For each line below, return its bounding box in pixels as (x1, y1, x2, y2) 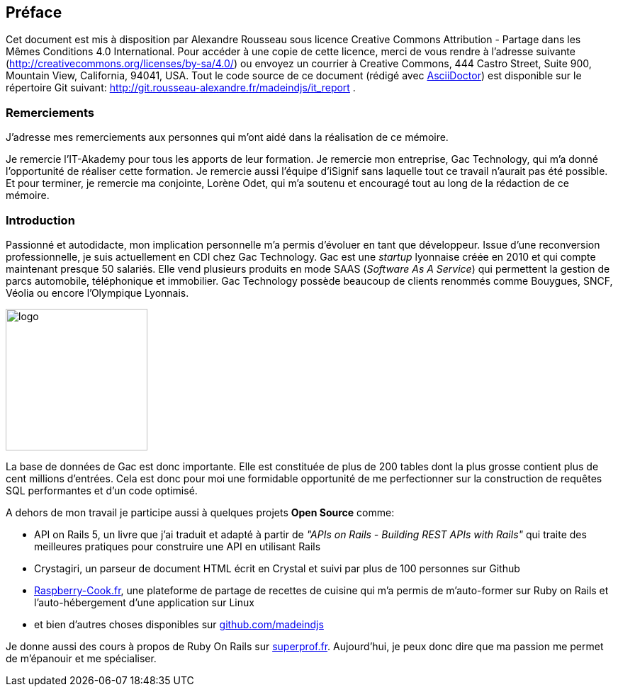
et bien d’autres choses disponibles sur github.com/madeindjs (34, 618, 324, 630)
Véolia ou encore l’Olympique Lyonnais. (6, 286, 189, 299)
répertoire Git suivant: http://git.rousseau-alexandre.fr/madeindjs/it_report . (6, 81, 356, 94)
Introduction (6, 212, 75, 227)
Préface (6, 4, 62, 21)
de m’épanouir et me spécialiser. (6, 652, 157, 664)
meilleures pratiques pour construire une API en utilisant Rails (34, 540, 321, 552)
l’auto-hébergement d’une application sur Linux (34, 596, 254, 608)
